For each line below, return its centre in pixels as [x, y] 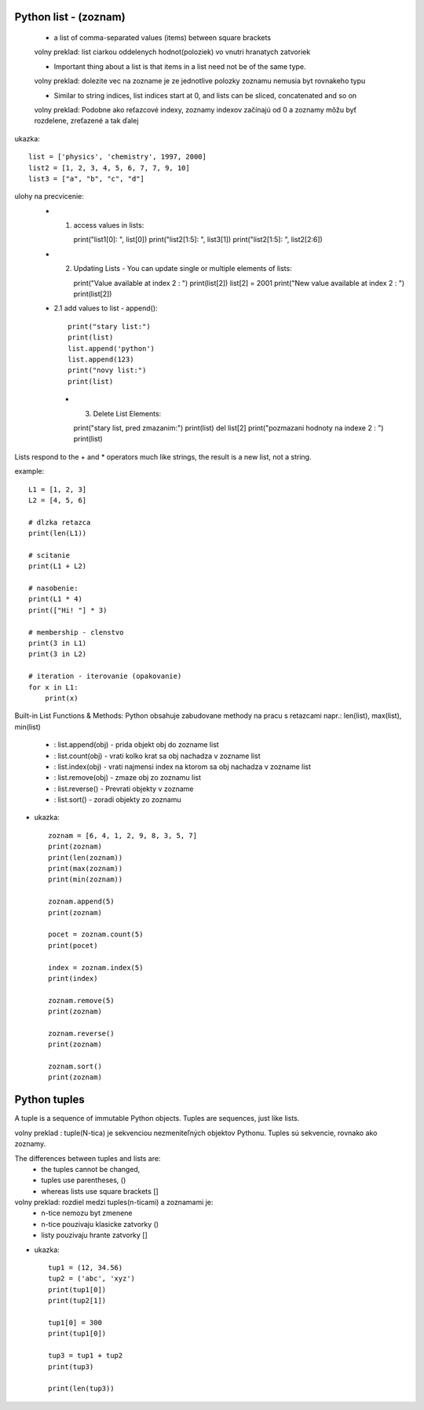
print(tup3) [71, 1366]
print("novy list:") [107, 370]
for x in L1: [53, 687]
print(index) [73, 978]
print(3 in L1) [58, 643]
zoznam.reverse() [81, 1033]
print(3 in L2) [58, 654]
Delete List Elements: [127, 413]
